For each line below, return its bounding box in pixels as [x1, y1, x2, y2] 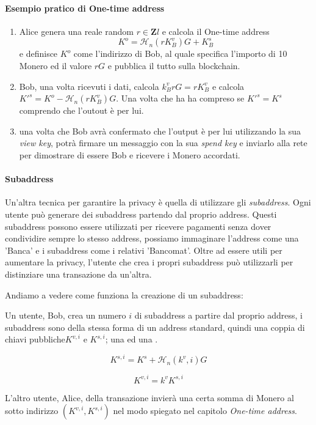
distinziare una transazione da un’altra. [5, 267, 152, 280]
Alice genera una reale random [19, 24, 134, 37]
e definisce [19, 47, 58, 60]
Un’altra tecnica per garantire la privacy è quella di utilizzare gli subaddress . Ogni [5, 196, 311, 209]
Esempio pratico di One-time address [5, 1, 165, 14]
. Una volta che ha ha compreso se [116, 92, 245, 105]
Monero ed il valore [19, 59, 92, 72]
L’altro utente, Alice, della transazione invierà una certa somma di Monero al [5, 391, 294, 404]
